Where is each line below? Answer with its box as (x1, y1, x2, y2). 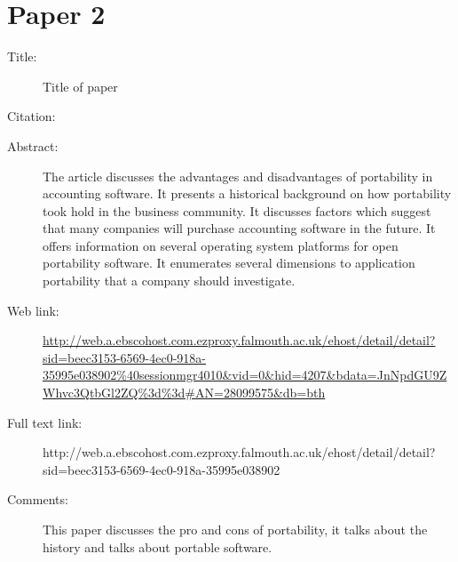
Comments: (7, 490, 68, 509)
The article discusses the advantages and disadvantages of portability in (43, 166, 433, 185)
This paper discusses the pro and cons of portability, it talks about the (43, 520, 428, 538)
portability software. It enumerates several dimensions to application (43, 253, 415, 272)
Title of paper (43, 76, 118, 95)
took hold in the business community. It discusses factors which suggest (43, 201, 431, 220)
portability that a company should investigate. (43, 271, 296, 290)
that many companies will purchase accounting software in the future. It (43, 219, 436, 237)
